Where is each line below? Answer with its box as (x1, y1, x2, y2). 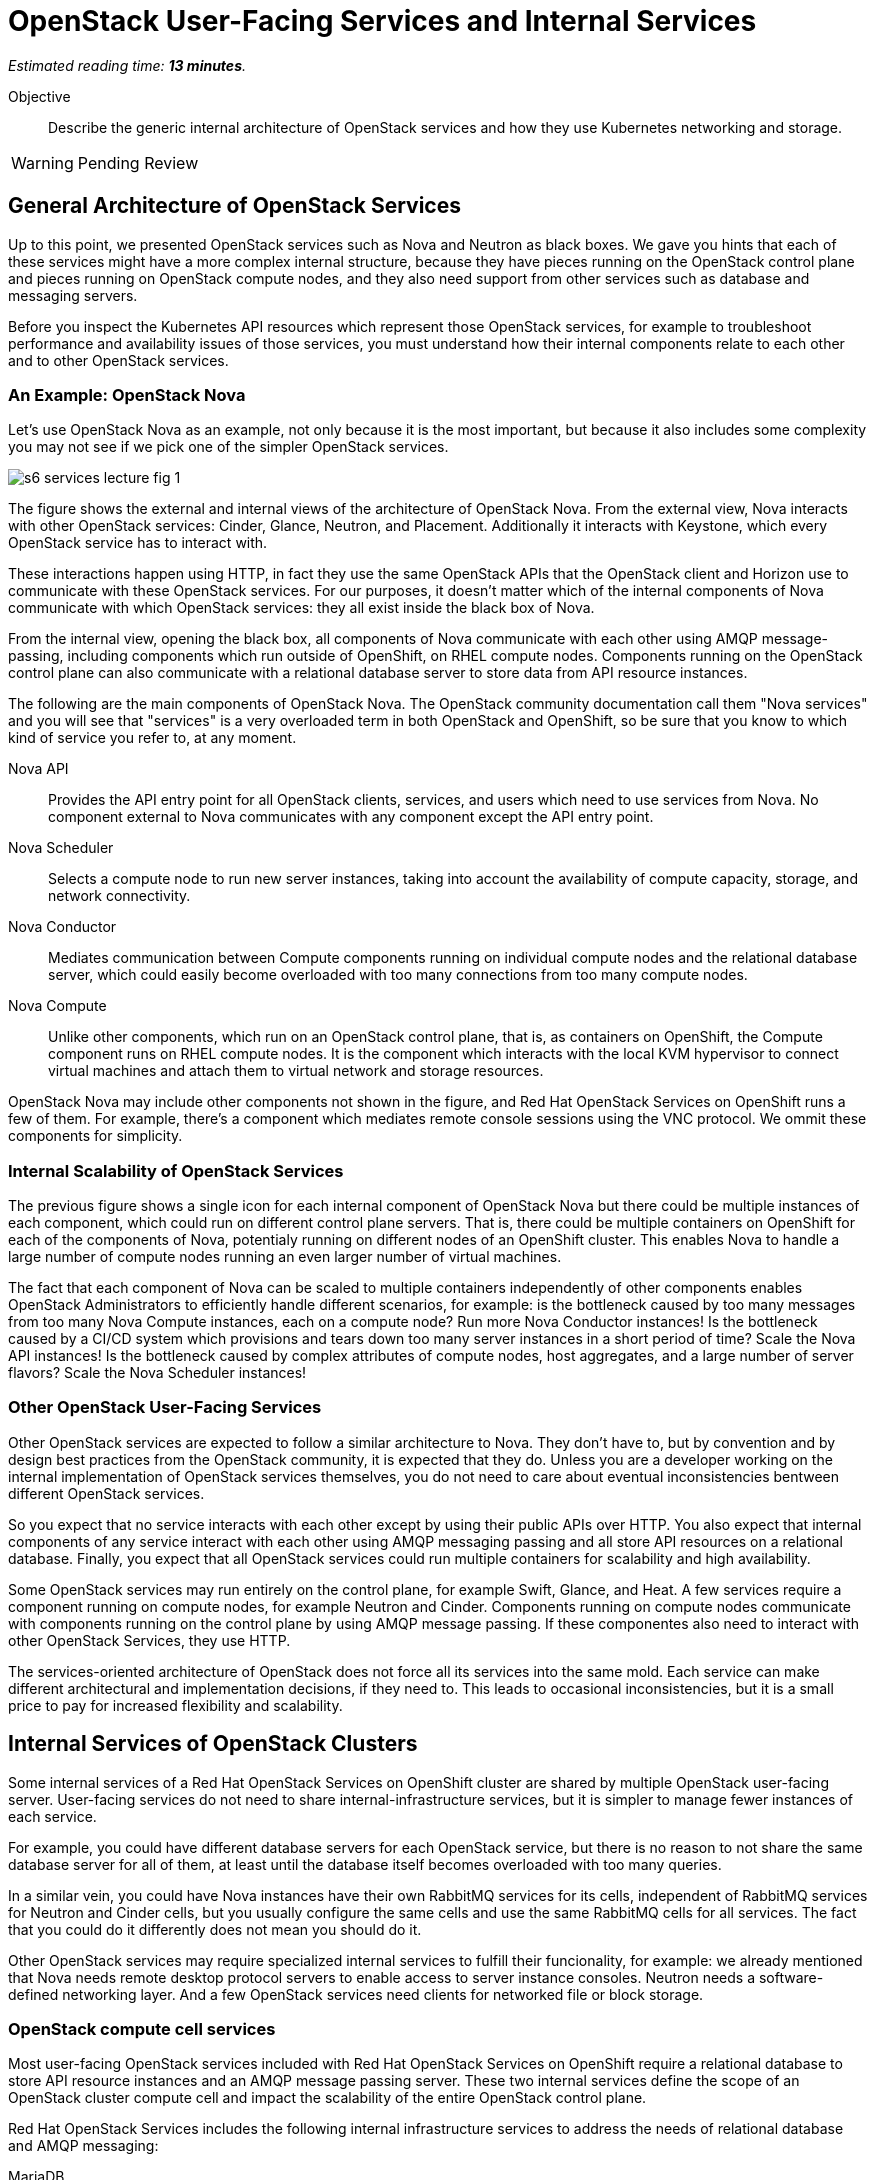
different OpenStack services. (8, 1484, 205, 1502)
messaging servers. (8, 286, 138, 304)
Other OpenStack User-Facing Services (8, 1397, 322, 1418)
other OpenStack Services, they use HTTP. (8, 1631, 291, 1649)
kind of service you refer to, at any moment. (8, 729, 297, 747)
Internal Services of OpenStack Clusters (8, 1731, 418, 1757)
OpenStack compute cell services (8, 2019, 276, 2040)
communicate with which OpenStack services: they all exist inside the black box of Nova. (8, 599, 595, 617)
